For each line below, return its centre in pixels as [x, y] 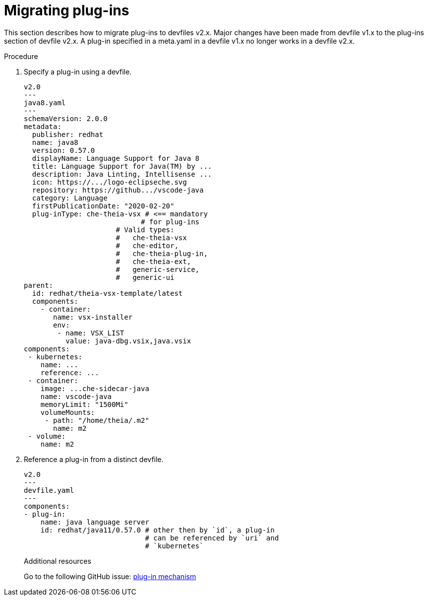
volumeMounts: [68, 412]
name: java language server [95, 522]
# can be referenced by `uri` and [212, 538]
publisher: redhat [68, 134]
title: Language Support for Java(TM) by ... [122, 166]
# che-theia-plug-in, [162, 253]
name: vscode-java [76, 396]
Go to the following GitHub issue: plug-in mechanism [110, 576]
